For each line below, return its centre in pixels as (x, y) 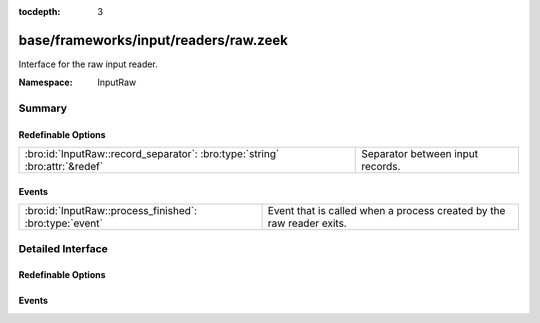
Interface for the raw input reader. (88, 64)
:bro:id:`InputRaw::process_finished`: (111, 211)
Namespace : (46, 82)
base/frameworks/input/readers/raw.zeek (153, 40)
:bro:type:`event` (64, 223)
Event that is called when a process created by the (386, 211)
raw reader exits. (307, 223)
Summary (43, 108)
